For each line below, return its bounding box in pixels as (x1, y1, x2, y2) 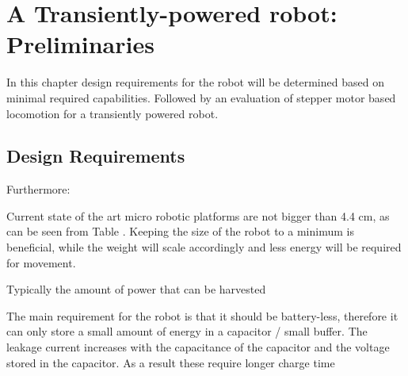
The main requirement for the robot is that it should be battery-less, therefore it (6, 307, 398, 324)
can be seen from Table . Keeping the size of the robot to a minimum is (6, 223, 354, 240)
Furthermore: (6, 181, 71, 198)
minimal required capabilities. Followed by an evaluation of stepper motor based (6, 89, 396, 106)
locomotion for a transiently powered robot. (6, 105, 219, 121)
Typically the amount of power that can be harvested (6, 281, 266, 297)
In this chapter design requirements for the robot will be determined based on (6, 74, 384, 90)
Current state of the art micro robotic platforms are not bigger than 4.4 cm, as (6, 207, 390, 224)
